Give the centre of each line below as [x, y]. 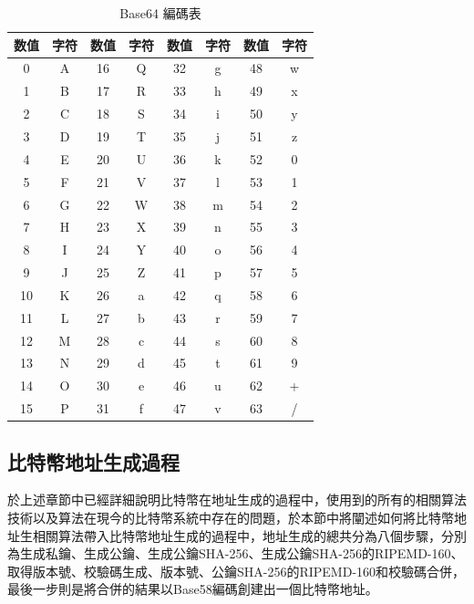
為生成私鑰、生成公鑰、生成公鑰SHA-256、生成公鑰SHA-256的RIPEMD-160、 [236, 553]
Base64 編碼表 [160, 13]
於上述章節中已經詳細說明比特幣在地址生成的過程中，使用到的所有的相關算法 [237, 500]
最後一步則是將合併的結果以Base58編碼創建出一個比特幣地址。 [193, 589]
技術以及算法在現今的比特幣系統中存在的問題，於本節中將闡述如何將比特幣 [231, 517]
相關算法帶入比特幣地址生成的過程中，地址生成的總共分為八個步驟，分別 [249, 535]
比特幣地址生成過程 [93, 461]
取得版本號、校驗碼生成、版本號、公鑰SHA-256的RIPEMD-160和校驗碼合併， [237, 571]
